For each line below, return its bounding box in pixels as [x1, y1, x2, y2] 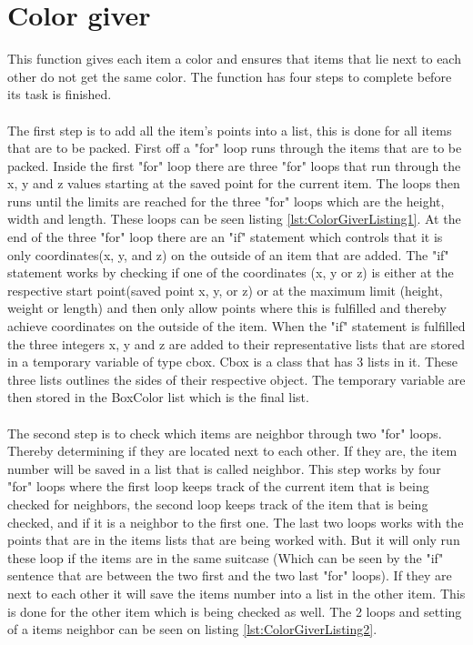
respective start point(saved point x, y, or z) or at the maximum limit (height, [7, 280, 443, 299]
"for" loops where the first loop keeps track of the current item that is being [7, 477, 429, 496]
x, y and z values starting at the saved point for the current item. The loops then [7, 174, 460, 193]
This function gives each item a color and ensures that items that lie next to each [7, 49, 461, 68]
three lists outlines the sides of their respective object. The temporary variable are [7, 369, 466, 388]
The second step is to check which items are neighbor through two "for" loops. [7, 423, 442, 442]
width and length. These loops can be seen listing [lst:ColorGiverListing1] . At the [7, 209, 461, 228]
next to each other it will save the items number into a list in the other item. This [7, 583, 466, 602]
